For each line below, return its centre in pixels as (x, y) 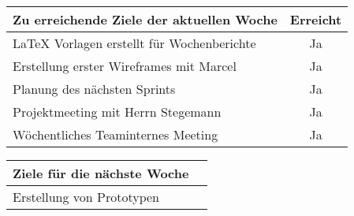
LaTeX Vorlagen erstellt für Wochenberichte (134, 43)
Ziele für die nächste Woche (101, 173)
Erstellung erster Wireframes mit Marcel (125, 66)
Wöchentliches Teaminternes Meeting (116, 134)
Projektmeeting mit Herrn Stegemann (117, 112)
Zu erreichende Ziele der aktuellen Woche (145, 19)
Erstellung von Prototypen (86, 197)
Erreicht (316, 19)
